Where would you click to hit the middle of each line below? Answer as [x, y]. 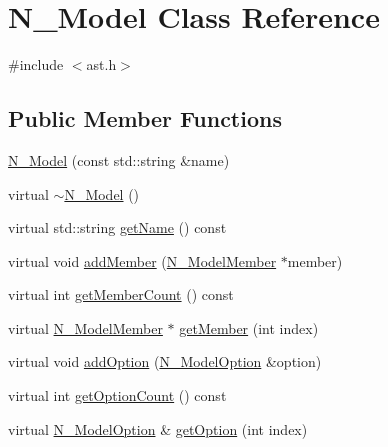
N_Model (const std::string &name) [119, 159]
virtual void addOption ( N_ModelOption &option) [165, 361]
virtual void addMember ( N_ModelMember [142, 260]
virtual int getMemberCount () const [121, 294]
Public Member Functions [145, 118]
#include [36, 64]
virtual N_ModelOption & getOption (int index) [158, 428]
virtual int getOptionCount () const [117, 395]
